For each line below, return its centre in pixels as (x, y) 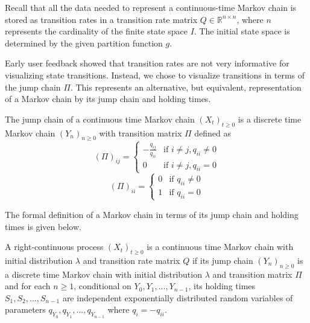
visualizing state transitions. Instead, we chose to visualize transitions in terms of (155, 75)
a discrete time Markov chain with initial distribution (103, 274)
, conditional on (103, 286)
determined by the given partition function (84, 43)
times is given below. (43, 226)
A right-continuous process (54, 247)
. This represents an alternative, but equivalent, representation (186, 87)
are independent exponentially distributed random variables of (178, 297)
